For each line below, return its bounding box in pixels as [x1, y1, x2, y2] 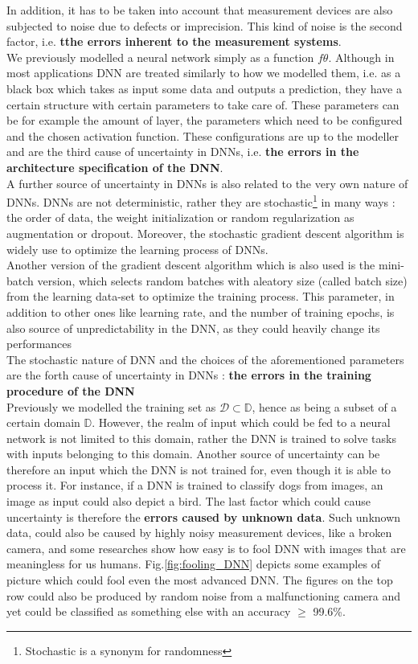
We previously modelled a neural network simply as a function [6, 48, 314, 65]
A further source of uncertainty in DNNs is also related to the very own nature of [6, 174, 408, 191]
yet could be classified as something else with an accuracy [6, 603, 291, 620]
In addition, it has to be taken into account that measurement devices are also [6, 2, 393, 18]
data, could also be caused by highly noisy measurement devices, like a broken [6, 524, 392, 541]
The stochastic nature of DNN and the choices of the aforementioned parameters [6, 350, 404, 367]
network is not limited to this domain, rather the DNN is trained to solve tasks [6, 429, 396, 446]
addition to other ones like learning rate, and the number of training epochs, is [6, 303, 395, 320]
